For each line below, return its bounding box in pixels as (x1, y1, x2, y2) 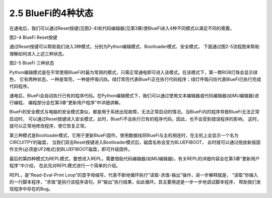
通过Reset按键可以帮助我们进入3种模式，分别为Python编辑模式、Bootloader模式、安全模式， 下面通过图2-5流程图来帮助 (9, 43, 259, 50)
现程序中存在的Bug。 (9, 186, 53, 192)
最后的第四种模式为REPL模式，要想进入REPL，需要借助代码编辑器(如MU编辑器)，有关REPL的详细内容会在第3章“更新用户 (9, 155, 260, 161)
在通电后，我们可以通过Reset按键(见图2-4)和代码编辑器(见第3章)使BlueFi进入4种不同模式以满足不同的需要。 (9, 25, 234, 31)
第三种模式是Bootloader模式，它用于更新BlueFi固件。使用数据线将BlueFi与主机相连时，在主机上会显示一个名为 (9, 132, 239, 138)
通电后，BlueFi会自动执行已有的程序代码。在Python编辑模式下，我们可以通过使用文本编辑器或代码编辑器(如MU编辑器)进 (9, 92, 259, 98)
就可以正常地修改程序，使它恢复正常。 (9, 123, 89, 129)
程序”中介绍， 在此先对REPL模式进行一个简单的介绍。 (9, 163, 121, 169)
